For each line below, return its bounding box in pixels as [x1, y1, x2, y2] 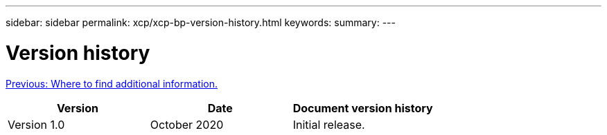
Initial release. [292, 117, 365, 132]
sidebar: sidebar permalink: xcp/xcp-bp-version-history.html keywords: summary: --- [6, 17, 396, 28]
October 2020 [150, 117, 224, 132]
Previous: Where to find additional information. [6, 77, 218, 90]
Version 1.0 [8, 117, 65, 132]
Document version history [292, 101, 433, 115]
